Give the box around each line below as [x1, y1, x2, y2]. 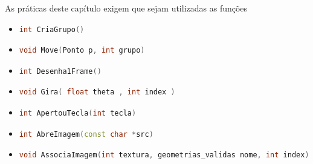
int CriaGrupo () [19, 25, 85, 34]
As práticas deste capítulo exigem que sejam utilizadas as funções [5, 2, 248, 14]
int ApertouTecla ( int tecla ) [19, 108, 137, 117]
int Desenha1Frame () [19, 67, 102, 76]
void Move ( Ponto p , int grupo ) [19, 46, 145, 55]
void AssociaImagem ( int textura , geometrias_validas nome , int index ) [19, 151, 309, 160]
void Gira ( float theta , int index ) [19, 88, 175, 97]
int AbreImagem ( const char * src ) [19, 130, 153, 139]
